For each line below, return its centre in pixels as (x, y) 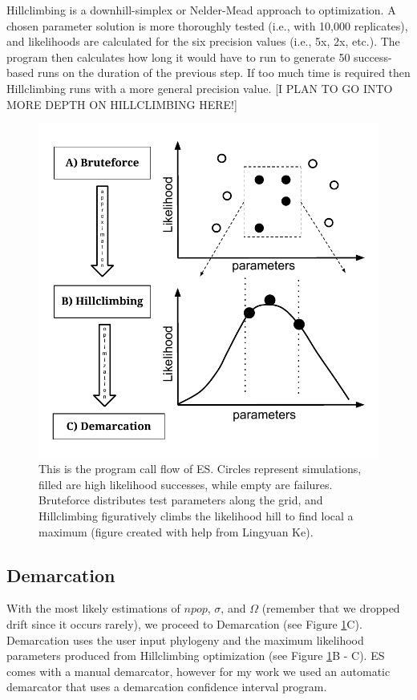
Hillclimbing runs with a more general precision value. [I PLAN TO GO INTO (200, 88)
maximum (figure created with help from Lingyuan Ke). (176, 531)
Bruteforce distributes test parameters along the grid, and (181, 500)
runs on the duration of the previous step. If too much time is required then (224, 73)
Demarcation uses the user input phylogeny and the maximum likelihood (185, 639)
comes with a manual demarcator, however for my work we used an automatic (198, 671)
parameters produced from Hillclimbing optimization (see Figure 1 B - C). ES (196, 655)
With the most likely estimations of (93, 608)
